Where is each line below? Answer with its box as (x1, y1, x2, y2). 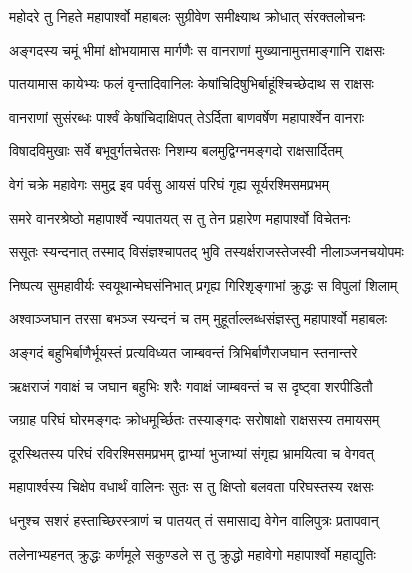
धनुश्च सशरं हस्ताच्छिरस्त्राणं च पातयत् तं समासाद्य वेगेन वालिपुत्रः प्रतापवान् (9, 509, 379, 530)
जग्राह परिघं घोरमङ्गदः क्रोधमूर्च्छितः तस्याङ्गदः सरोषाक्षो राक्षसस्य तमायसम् (9, 409, 380, 430)
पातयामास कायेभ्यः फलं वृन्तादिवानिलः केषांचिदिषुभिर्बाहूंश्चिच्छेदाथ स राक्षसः (9, 73, 374, 94)
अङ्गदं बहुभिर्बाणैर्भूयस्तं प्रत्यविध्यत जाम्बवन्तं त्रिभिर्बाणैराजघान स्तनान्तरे (9, 341, 358, 362)
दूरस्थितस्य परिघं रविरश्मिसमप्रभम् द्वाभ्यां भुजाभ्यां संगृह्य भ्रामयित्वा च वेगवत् (9, 442, 374, 463)
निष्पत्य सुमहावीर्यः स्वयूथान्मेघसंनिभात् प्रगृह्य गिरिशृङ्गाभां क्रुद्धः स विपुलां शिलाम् (9, 274, 398, 295)
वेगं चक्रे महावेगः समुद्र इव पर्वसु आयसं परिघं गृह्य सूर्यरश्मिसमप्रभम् (9, 173, 330, 194)
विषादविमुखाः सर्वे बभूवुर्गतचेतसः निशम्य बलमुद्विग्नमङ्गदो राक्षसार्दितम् (9, 140, 343, 161)
